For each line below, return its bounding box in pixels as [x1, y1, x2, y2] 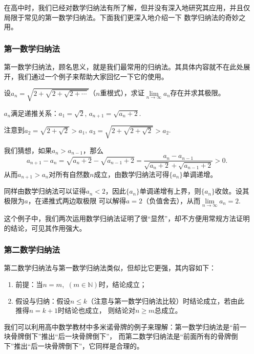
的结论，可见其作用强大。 [4, 222, 86, 233]
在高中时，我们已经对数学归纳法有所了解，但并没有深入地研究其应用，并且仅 [4, 2, 250, 12]
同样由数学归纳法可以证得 [4, 186, 86, 196]
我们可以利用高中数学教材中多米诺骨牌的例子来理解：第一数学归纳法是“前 [4, 321, 240, 332]
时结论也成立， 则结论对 [58, 305, 135, 315]
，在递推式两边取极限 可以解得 [28, 195, 127, 205]
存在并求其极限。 [170, 88, 225, 98]
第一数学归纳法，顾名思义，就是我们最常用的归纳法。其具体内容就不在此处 [4, 62, 243, 71]
